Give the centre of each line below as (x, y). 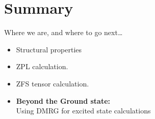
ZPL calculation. (42, 66)
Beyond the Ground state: (63, 100)
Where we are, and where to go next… (63, 32)
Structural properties (49, 49)
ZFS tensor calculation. (53, 83)
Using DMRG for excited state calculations (83, 111)
